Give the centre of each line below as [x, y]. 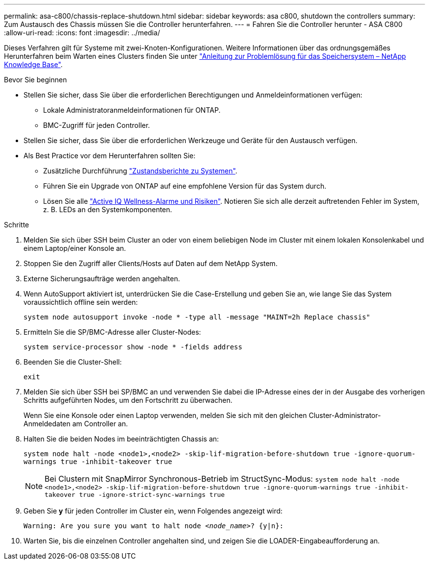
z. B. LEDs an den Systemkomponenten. [108, 209]
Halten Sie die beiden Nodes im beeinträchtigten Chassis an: [121, 439]
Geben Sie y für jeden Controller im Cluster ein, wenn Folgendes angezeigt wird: [153, 511]
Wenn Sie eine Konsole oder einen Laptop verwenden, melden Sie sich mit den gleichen [165, 415]
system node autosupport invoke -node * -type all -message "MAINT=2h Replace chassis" [197, 317]
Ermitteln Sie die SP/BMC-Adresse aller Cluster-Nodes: [112, 332]
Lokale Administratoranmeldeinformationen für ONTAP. [132, 110]
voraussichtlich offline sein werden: [81, 302]
